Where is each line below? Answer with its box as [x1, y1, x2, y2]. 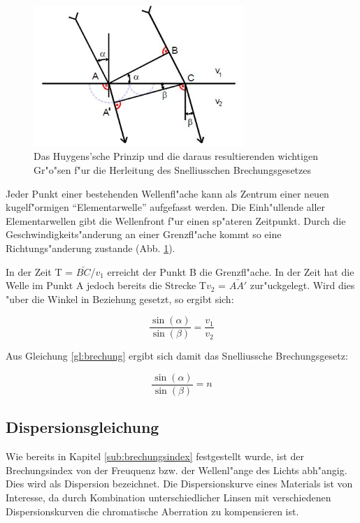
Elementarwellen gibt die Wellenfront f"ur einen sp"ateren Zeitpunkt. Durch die [6, 213, 346, 228]
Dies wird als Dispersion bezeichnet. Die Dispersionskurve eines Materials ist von [6, 476, 353, 491]
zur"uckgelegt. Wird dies [250, 278, 355, 293]
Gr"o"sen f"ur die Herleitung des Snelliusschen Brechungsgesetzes [34, 162, 311, 177]
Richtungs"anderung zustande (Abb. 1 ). [6, 240, 175, 255]
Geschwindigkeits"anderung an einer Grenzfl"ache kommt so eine [6, 227, 282, 242]
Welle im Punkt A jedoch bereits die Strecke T [6, 278, 206, 293]
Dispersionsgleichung [6, 416, 159, 438]
